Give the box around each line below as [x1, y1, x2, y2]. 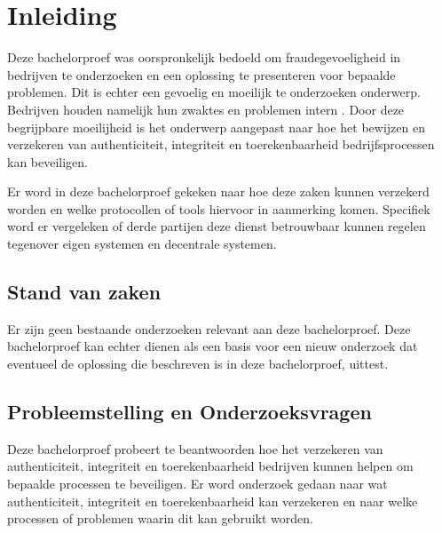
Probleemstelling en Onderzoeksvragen [7, 398, 372, 426]
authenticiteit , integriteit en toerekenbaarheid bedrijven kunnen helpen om [7, 457, 414, 475]
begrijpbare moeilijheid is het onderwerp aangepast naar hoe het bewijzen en [7, 117, 425, 136]
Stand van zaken [7, 278, 162, 306]
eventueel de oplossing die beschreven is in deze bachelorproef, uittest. [7, 354, 389, 373]
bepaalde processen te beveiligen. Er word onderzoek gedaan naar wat [7, 474, 388, 493]
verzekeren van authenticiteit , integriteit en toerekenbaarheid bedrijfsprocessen [7, 135, 435, 154]
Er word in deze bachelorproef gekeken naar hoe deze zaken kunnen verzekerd [7, 182, 430, 201]
